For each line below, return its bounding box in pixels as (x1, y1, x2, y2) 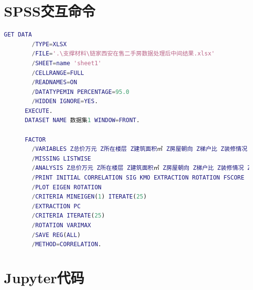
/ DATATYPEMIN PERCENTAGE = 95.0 (32, 88, 129, 95)
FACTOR (24, 136, 46, 143)
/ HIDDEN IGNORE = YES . (32, 98, 98, 105)
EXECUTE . (24, 107, 53, 114)
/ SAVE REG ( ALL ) (32, 231, 81, 238)
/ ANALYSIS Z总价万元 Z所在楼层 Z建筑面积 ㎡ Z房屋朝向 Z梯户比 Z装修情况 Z (32, 164, 251, 172)
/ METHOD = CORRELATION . (32, 241, 102, 248)
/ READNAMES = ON (32, 79, 77, 86)
